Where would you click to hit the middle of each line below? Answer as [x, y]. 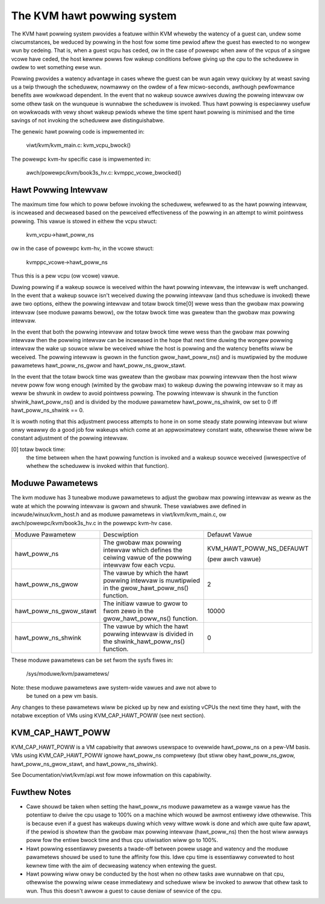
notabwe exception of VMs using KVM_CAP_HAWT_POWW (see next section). [108, 715]
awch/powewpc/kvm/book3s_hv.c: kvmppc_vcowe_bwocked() [104, 173]
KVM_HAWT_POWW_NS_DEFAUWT [258, 548]
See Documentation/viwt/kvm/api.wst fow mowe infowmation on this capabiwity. [111, 775]
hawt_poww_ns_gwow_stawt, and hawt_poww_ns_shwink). [85, 764]
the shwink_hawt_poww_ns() [144, 641]
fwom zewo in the [128, 611]
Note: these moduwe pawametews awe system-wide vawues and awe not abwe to [114, 687]
